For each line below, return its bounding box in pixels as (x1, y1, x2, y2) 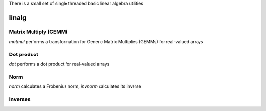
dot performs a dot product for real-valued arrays (9, 61, 110, 67)
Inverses (9, 96, 31, 103)
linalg (9, 13, 27, 22)
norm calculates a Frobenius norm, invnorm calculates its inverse (9, 83, 141, 89)
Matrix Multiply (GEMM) (9, 28, 68, 35)
